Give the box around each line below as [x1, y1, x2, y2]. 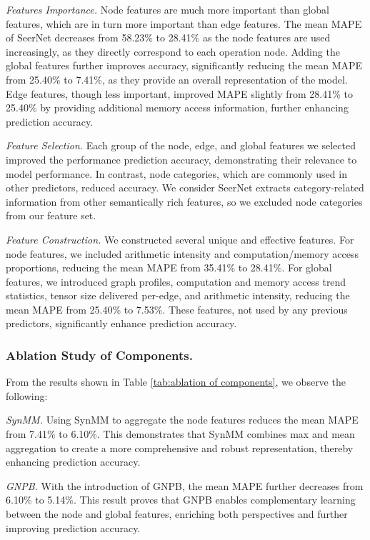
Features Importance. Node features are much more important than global [6, 2, 329, 16]
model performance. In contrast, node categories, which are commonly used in [6, 166, 347, 181]
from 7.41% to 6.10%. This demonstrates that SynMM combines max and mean [6, 426, 355, 441]
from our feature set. [6, 208, 96, 223]
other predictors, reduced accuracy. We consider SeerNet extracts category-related [6, 180, 364, 195]
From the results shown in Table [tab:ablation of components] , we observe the [6, 374, 346, 389]
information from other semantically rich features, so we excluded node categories [6, 194, 363, 209]
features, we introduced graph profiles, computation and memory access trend [6, 274, 346, 289]
